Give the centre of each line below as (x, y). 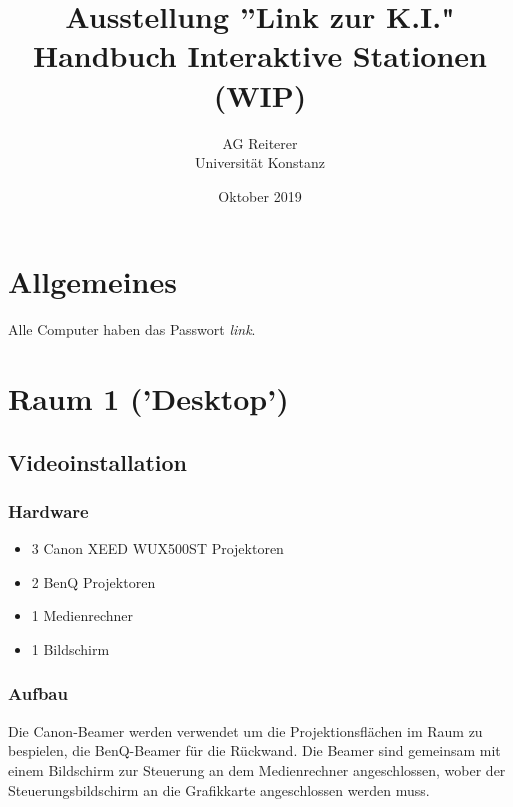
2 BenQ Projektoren (93, 581)
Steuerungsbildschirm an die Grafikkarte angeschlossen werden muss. (219, 789)
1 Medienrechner (82, 615)
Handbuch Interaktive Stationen (260, 55)
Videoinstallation (98, 461)
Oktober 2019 (260, 195)
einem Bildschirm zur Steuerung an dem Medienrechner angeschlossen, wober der (257, 769)
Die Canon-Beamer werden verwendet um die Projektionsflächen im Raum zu (245, 730)
